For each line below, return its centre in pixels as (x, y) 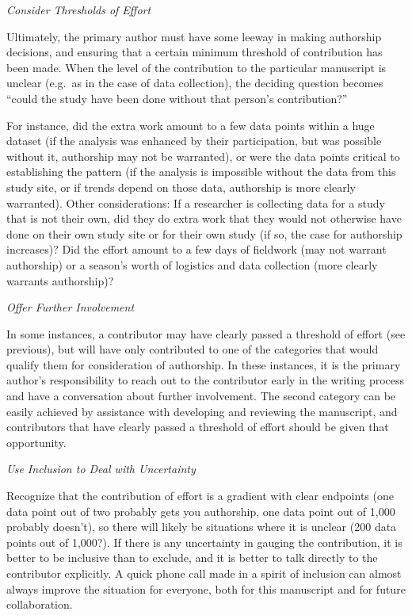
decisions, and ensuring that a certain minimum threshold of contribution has (195, 52)
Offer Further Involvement (71, 307)
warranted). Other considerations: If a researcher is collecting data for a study (196, 202)
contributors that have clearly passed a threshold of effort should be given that (198, 427)
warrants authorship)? (60, 280)
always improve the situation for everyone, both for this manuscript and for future (206, 588)
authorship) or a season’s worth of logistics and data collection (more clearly (192, 264)
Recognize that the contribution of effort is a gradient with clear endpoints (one (200, 496)
